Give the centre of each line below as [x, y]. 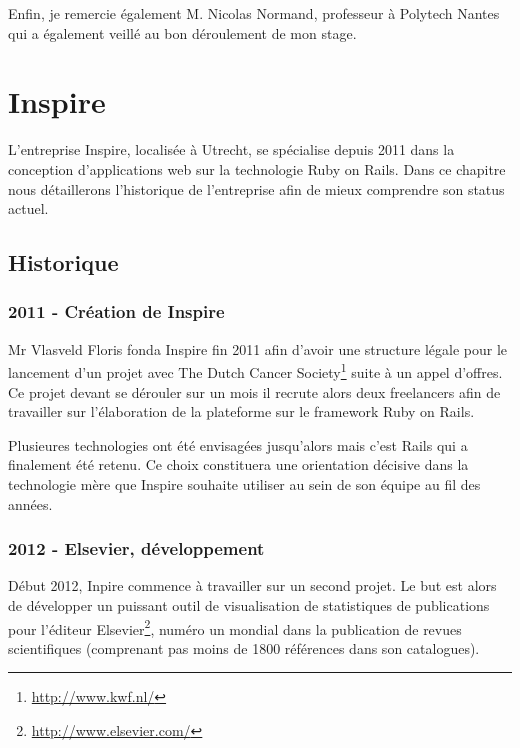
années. [30, 503]
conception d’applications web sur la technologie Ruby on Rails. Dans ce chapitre [257, 168]
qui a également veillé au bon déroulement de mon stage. [182, 32]
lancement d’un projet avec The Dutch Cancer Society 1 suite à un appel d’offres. [255, 370]
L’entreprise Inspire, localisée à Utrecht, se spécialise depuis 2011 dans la [231, 149]
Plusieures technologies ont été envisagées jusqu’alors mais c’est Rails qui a [238, 444]
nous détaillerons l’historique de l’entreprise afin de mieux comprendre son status [256, 188]
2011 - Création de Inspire [116, 311]
